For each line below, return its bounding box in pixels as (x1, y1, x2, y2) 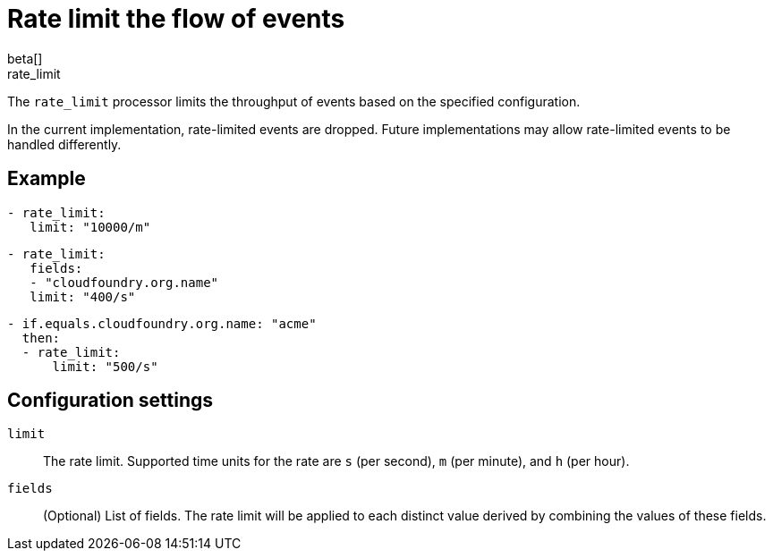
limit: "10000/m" (30, 219, 151, 234)
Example (7, 167, 86, 190)
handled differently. (7, 136, 122, 152)
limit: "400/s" (30, 289, 136, 304)
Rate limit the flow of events (7, 4, 345, 34)
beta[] (7, 50, 43, 66)
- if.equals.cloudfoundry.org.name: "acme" (7, 316, 317, 331)
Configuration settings (7, 389, 214, 412)
